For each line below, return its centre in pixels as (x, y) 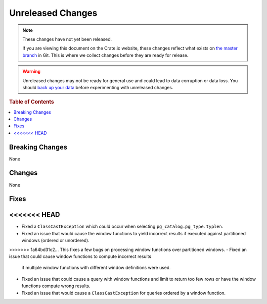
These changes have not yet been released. (67, 39)
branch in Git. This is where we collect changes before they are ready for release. (106, 55)
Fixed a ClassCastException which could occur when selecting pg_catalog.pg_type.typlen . (122, 227)
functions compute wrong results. (56, 286)
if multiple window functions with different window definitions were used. (96, 268)
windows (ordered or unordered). (55, 241)
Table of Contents (32, 102)
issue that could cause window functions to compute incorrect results (80, 256)
